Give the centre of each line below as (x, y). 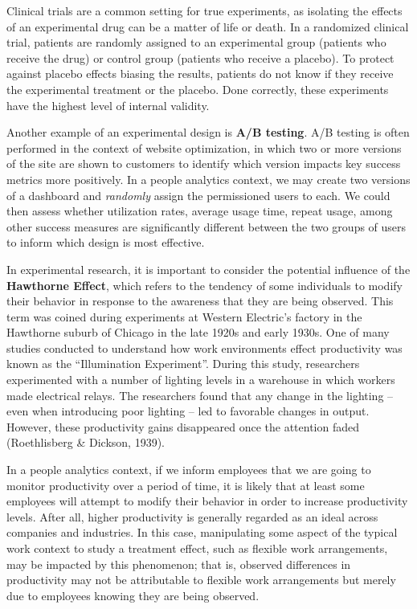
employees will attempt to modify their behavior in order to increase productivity (207, 501)
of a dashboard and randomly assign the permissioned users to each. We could (198, 195)
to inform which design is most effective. (106, 242)
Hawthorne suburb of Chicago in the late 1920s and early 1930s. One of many (198, 332)
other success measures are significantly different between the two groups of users (206, 226)
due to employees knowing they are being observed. (133, 595)
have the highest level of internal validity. (108, 105)
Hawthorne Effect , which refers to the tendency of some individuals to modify (204, 285)
